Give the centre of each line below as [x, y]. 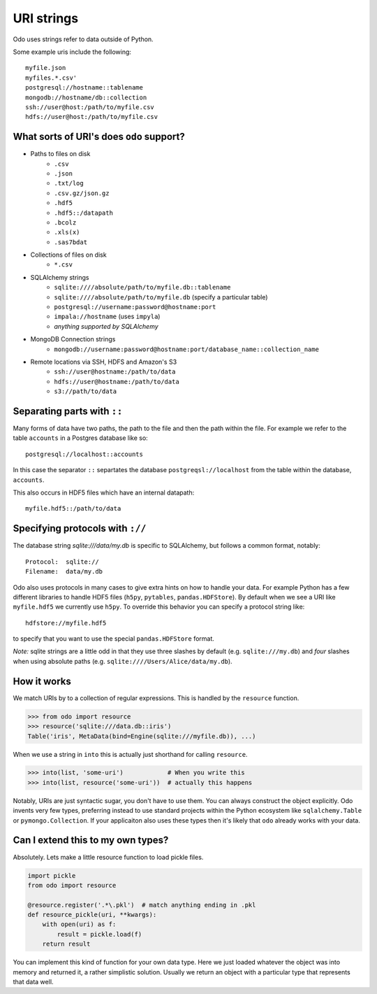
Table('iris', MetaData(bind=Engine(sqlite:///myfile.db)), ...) [142, 736]
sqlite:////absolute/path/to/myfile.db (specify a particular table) [161, 297]
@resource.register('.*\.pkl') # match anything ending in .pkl [142, 905]
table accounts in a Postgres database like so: [80, 438]
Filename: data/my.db [64, 571]
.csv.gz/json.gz [82, 193]
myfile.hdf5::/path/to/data [73, 509]
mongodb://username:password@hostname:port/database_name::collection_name [186, 349]
